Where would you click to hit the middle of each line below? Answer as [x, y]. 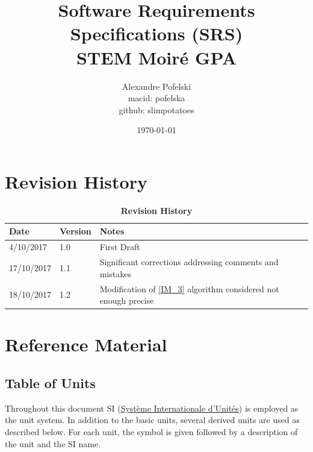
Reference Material [86, 344]
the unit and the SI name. [53, 443]
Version [76, 231]
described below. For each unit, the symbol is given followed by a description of [151, 431]
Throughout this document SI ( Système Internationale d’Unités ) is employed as [152, 408]
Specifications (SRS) [156, 33]
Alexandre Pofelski [156, 86]
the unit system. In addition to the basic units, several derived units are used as [152, 420]
